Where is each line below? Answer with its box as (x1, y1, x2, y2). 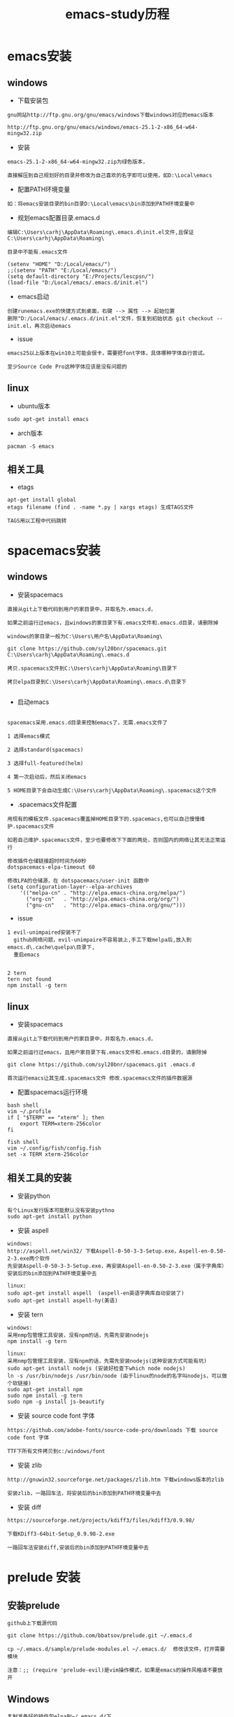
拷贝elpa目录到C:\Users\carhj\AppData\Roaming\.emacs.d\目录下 (7, 678, 187, 685)
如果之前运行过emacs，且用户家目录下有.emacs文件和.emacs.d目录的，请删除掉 (7, 1049, 207, 1056)
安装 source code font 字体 (17, 1412, 95, 1420)
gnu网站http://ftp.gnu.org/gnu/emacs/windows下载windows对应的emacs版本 (7, 111, 214, 118)
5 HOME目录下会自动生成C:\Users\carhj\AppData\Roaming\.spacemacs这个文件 (7, 787, 217, 794)
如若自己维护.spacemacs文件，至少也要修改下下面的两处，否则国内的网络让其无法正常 (7, 836, 221, 843)
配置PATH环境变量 (17, 185, 71, 193)
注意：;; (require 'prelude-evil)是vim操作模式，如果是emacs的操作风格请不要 (7, 1667, 218, 1674)
